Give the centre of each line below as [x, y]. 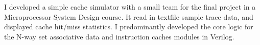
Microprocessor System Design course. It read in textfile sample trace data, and [129, 16]
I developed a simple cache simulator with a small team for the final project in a [130, 7]
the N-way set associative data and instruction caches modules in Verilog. [119, 36]
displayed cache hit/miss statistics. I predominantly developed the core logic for [129, 27]
